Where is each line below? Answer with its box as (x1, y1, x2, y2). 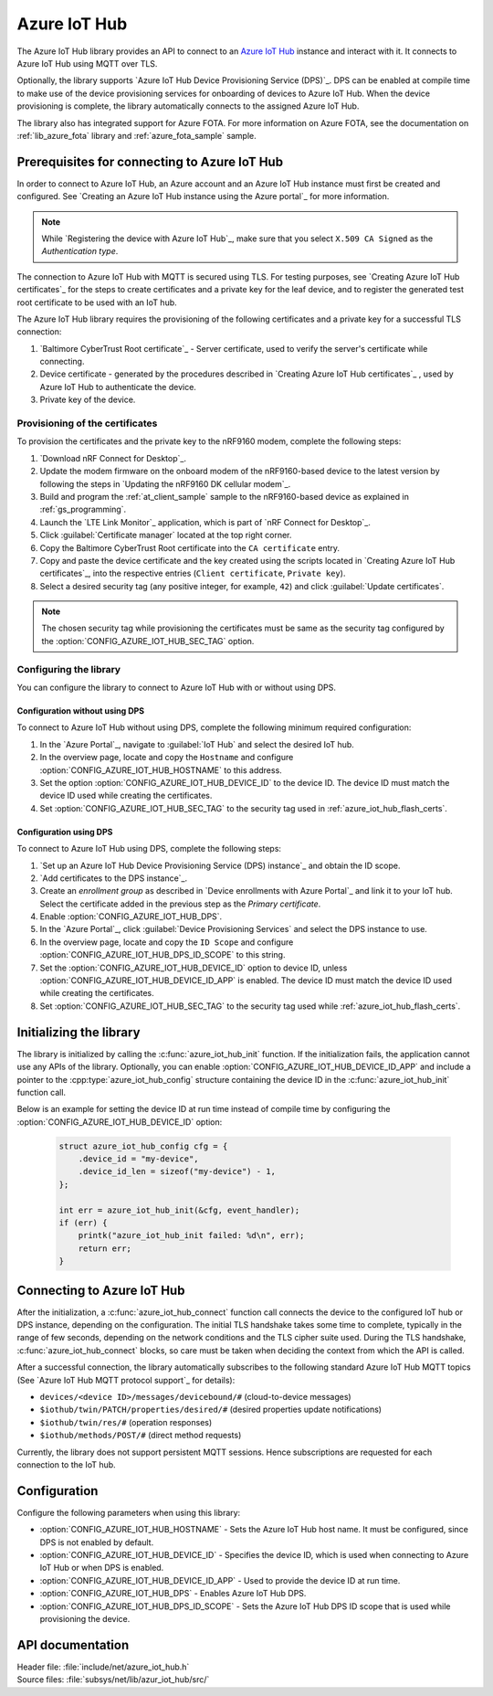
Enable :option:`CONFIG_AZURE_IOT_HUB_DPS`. (39, 911, 223, 922)
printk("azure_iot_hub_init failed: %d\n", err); (78, 1230, 305, 1241)
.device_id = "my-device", (78, 1154, 200, 1164)
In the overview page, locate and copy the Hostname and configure (39, 752, 294, 763)
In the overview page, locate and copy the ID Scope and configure (39, 937, 294, 948)
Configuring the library (16, 662, 121, 675)
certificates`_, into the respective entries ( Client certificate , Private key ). (39, 567, 346, 579)
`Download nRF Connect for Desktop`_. (39, 452, 187, 463)
